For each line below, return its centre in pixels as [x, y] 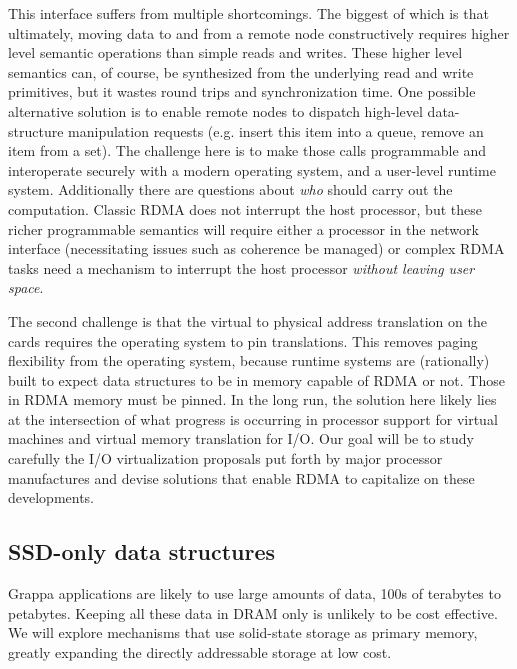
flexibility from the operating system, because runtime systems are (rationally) [249, 360]
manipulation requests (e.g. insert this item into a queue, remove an [276, 130]
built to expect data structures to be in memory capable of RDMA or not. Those [256, 379]
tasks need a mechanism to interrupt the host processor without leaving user [241, 267]
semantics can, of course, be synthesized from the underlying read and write [241, 71]
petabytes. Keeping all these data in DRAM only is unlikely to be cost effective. [253, 612]
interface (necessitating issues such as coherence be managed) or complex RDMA [256, 248]
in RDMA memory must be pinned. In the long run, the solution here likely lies [252, 399]
